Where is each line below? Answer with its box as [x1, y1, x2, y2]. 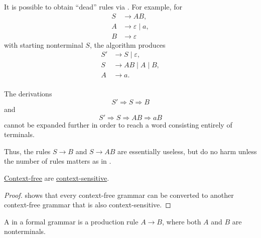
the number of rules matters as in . [4, 156, 111, 166]
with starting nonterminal [4, 39, 83, 50]
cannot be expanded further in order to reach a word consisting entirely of [4, 119, 232, 130]
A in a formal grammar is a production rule [4, 216, 139, 226]
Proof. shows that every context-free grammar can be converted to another [4, 189, 234, 200]
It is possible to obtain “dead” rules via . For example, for [4, 2, 182, 12]
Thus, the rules [4, 146, 51, 156]
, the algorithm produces [89, 39, 166, 50]
